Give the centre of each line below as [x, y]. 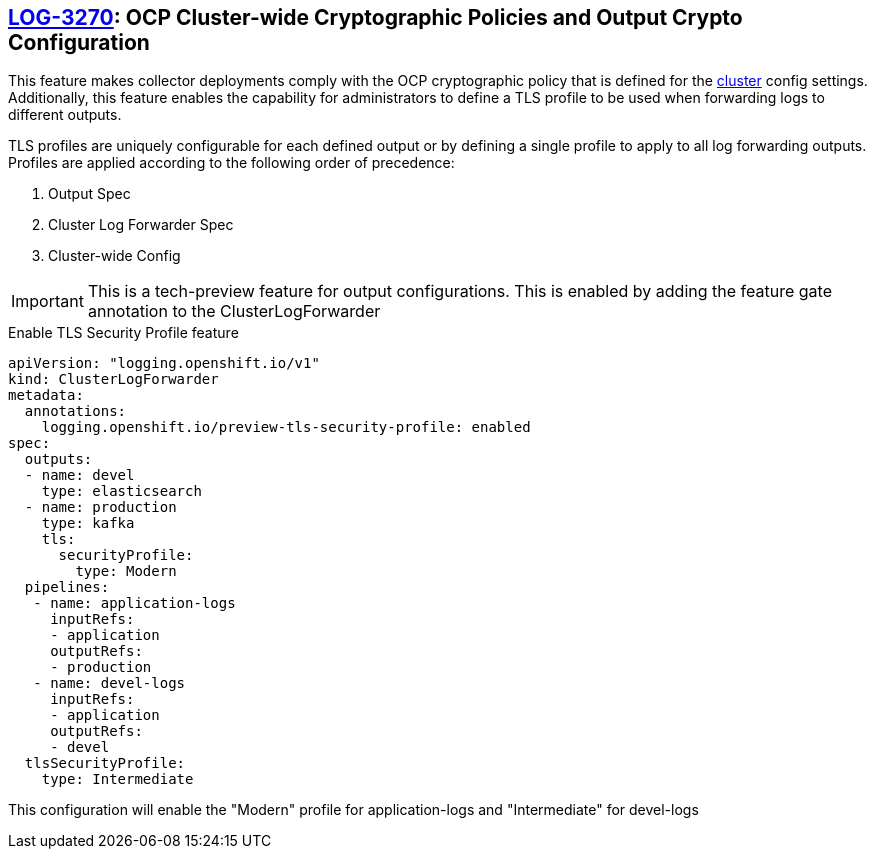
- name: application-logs [134, 603]
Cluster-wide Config [114, 256]
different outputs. [65, 115]
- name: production [100, 507]
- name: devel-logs [109, 683]
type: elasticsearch [121, 491]
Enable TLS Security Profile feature [123, 333]
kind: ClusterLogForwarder [113, 379]
